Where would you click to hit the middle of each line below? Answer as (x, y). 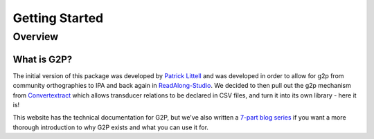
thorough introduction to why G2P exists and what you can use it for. (111, 127)
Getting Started (58, 18)
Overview (36, 37)
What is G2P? (43, 59)
